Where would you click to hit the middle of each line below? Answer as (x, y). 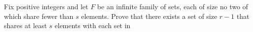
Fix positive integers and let (46, 6)
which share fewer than (39, 16)
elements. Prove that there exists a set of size (149, 16)
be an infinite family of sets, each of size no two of (172, 6)
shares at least (26, 25)
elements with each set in (93, 25)
